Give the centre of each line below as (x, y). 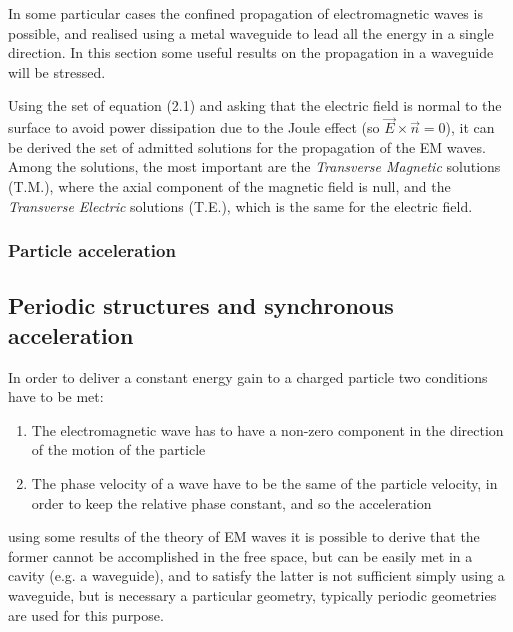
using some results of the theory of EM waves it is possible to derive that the (244, 536)
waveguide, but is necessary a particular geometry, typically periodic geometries (252, 594)
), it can (470, 127)
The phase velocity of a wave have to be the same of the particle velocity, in (264, 482)
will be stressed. (57, 71)
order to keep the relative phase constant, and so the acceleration (231, 502)
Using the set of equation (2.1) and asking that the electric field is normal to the (255, 105)
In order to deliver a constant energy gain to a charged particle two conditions (248, 376)
